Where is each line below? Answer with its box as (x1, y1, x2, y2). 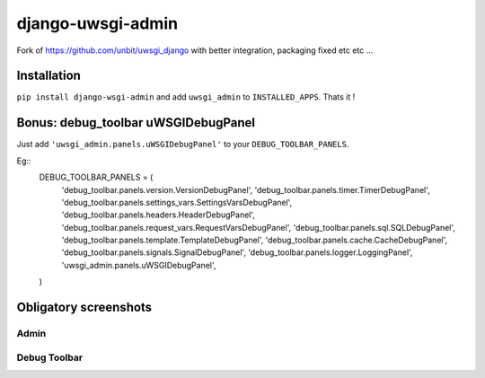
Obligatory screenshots (16, 300, 153, 315)
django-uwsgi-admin (16, 13, 179, 33)
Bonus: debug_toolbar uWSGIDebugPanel (16, 115, 256, 130)
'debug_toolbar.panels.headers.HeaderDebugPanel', (61, 209, 256, 220)
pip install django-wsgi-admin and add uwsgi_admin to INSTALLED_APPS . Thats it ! (16, 92, 356, 102)
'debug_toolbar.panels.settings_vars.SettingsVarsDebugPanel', (61, 197, 293, 207)
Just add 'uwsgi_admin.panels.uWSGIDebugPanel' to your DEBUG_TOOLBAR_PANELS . (16, 139, 349, 150)
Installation (16, 68, 81, 84)
